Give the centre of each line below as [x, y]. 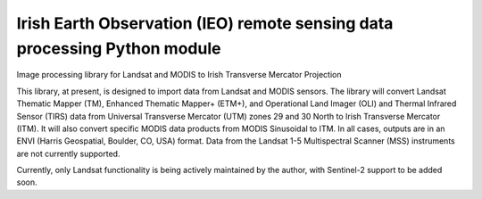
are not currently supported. [68, 153]
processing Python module [119, 48]
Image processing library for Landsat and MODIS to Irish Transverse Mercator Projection [179, 75]
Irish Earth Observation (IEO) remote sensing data [205, 23]
